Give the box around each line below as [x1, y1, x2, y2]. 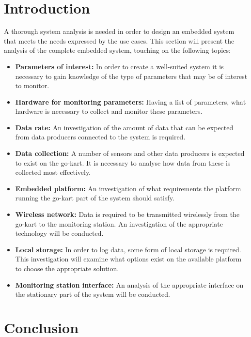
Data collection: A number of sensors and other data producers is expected [15, 148, 245, 158]
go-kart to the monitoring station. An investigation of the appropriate [15, 218, 223, 229]
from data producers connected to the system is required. [15, 132, 186, 142]
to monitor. [15, 80, 49, 91]
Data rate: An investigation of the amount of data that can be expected [15, 122, 234, 132]
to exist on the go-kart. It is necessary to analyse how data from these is [15, 157, 231, 168]
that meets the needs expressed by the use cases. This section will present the [4, 35, 235, 46]
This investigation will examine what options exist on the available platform [15, 254, 242, 264]
